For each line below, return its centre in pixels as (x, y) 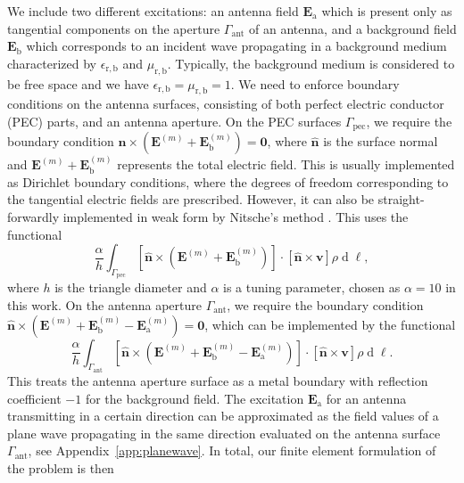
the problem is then (61, 468)
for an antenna (366, 398)
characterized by (52, 63)
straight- (401, 199)
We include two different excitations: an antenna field (153, 11)
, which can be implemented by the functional (330, 324)
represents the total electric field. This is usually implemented (286, 164)
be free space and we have (78, 83)
